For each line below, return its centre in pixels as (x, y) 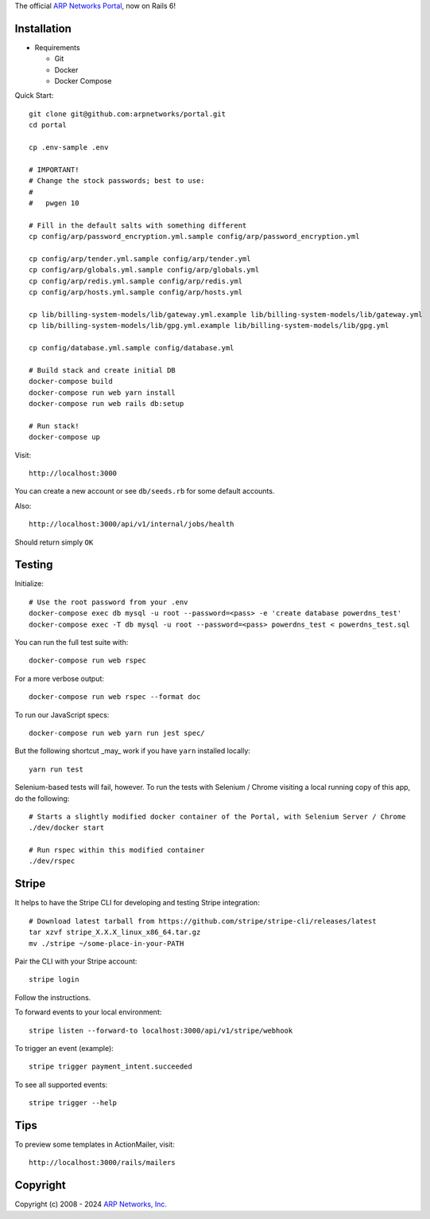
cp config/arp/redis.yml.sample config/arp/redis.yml (136, 281)
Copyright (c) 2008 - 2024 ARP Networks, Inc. (91, 1204)
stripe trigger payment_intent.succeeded (110, 1067)
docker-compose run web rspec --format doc (115, 697)
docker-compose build (71, 381)
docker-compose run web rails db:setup (107, 404)
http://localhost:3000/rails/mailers (103, 1163)
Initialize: (29, 584)
